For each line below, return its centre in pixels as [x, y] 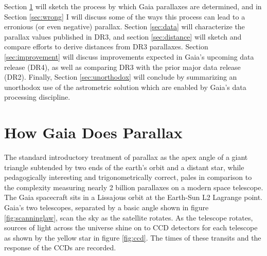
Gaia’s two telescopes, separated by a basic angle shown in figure [106, 207]
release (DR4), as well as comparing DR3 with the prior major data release [122, 67]
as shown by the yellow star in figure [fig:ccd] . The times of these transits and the [133, 237]
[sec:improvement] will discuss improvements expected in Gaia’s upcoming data [129, 56]
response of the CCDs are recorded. [60, 248]
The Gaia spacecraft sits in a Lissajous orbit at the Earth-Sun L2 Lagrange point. [133, 197]
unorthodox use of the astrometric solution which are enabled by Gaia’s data [125, 87]
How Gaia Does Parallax [93, 132]
